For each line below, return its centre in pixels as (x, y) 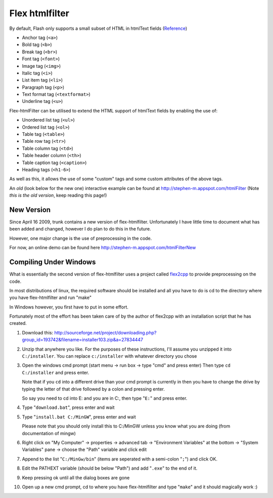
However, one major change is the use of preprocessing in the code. (81, 238)
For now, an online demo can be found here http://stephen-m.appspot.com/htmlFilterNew (103, 248)
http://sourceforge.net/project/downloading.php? (105, 332)
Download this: (37, 332)
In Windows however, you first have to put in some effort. (69, 307)
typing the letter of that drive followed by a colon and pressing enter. (94, 389)
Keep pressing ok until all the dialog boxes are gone (76, 477)
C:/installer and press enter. (56, 372)
